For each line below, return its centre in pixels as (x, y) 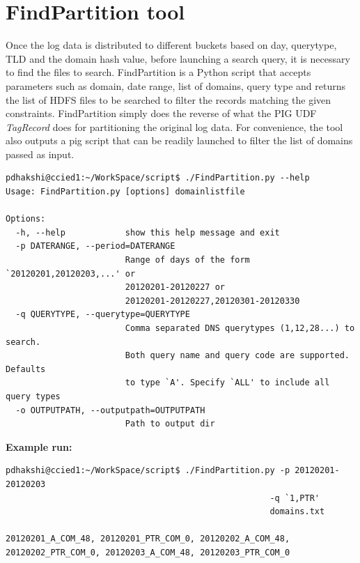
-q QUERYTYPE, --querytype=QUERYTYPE (103, 315)
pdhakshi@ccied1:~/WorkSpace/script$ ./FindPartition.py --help (158, 178)
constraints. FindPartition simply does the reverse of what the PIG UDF (161, 113)
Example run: (39, 446)
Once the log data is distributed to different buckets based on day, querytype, (171, 45)
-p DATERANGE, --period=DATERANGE (95, 246)
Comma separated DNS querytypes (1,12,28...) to (240, 328)
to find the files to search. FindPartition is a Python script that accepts (158, 72)
